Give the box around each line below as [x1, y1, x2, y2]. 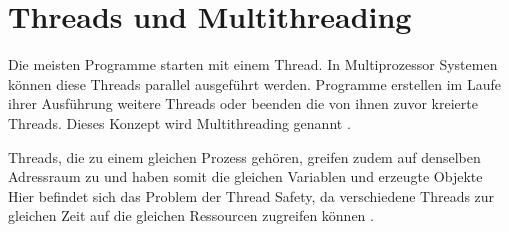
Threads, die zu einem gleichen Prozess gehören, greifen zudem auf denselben [8, 146, 481, 167]
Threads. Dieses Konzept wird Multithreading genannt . [8, 112, 351, 133]
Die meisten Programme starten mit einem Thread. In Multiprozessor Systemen [8, 54, 498, 75]
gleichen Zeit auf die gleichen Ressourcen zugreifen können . [8, 205, 374, 226]
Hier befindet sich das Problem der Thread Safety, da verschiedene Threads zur [8, 185, 495, 206]
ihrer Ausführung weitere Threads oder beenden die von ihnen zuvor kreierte [8, 93, 478, 114]
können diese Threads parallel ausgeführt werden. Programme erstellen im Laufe [8, 73, 501, 94]
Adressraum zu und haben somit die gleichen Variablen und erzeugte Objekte [8, 166, 483, 187]
